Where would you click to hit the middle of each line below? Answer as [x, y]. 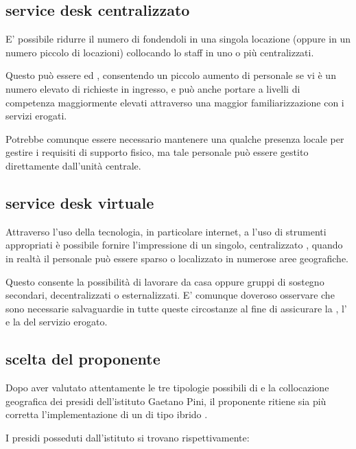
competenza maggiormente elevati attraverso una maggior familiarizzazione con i [175, 102]
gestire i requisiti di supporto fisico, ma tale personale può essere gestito [157, 152]
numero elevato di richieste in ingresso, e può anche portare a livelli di [153, 88]
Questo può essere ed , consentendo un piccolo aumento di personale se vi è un [171, 75]
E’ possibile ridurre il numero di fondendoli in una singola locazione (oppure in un [178, 39]
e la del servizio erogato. [57, 322]
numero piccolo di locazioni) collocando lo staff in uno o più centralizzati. [160, 52]
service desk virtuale [80, 202]
